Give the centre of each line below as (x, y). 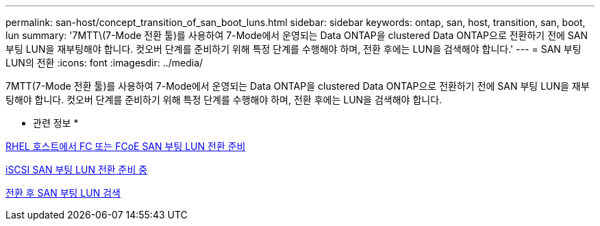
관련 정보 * (56, 123)
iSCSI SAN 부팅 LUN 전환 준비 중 (77, 169)
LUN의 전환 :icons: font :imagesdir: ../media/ (104, 63)
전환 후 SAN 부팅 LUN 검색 (63, 193)
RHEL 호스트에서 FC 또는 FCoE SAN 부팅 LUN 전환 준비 (126, 146)
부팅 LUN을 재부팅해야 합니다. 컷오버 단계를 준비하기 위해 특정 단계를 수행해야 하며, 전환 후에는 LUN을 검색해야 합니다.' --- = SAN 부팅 (293, 49)
